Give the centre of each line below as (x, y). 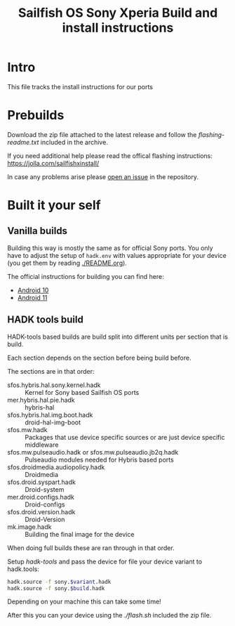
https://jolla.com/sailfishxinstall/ (53, 163)
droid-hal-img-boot (53, 422)
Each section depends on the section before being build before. (99, 358)
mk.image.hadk (29, 527)
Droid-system (45, 489)
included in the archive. (74, 142)
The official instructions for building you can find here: (86, 276)
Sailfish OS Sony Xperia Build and (118, 13)
